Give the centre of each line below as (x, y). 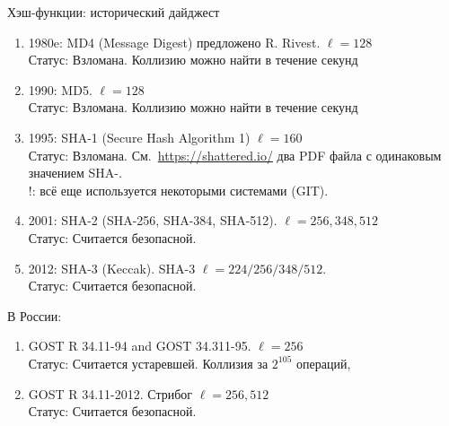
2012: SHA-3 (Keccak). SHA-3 (112, 268)
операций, (324, 363)
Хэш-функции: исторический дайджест (114, 12)
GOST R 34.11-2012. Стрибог (110, 393)
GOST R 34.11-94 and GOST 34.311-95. (140, 346)
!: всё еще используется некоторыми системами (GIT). (178, 190)
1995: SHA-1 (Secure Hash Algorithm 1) (139, 137)
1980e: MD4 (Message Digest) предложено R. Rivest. (174, 42)
